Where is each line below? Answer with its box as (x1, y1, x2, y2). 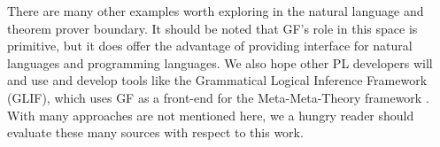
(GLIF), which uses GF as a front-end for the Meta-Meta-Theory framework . (7, 88, 429, 106)
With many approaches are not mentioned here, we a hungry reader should (7, 105, 414, 124)
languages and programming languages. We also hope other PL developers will (7, 53, 433, 72)
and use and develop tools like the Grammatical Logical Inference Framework (7, 71, 428, 89)
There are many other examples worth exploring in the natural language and (7, 2, 424, 19)
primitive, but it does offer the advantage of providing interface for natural (7, 36, 413, 55)
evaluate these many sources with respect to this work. (7, 123, 304, 142)
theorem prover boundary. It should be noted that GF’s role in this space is (7, 19, 418, 37)
